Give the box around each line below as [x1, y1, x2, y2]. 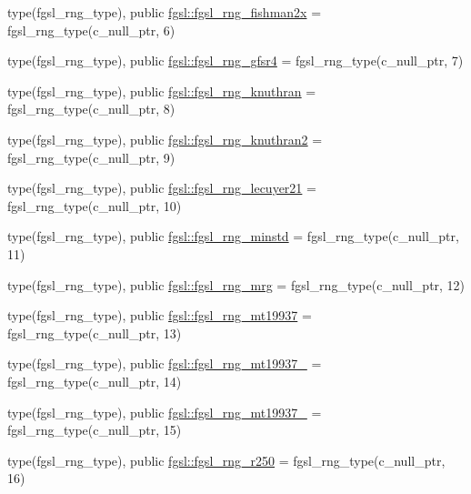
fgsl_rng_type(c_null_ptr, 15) [7, 420, 182, 439]
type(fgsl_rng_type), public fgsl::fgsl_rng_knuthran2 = [7, 129, 323, 148]
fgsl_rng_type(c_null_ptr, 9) [7, 147, 175, 166]
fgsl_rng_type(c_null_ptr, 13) [7, 323, 182, 342]
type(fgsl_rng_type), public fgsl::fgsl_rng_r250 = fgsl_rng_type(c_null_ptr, [7, 450, 446, 469]
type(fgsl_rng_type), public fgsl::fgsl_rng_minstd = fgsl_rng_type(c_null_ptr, [7, 227, 459, 246]
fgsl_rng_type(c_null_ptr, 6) [7, 20, 175, 39]
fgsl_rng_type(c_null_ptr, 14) [7, 371, 182, 390]
